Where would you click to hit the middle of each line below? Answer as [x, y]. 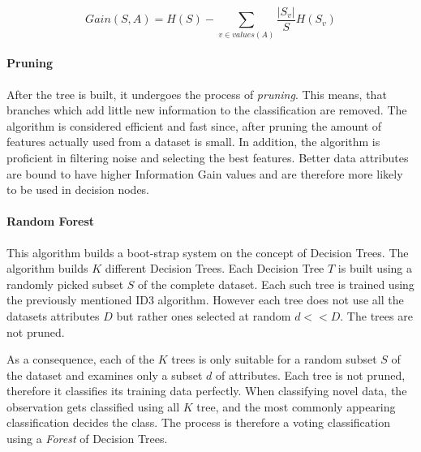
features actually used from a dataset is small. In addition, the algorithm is [193, 142]
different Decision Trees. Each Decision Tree [215, 268]
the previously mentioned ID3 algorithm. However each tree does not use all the [205, 300]
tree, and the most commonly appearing [296, 406]
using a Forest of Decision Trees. [87, 439]
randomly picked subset [65, 284]
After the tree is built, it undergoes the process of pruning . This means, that [197, 94]
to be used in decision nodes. [78, 189]
